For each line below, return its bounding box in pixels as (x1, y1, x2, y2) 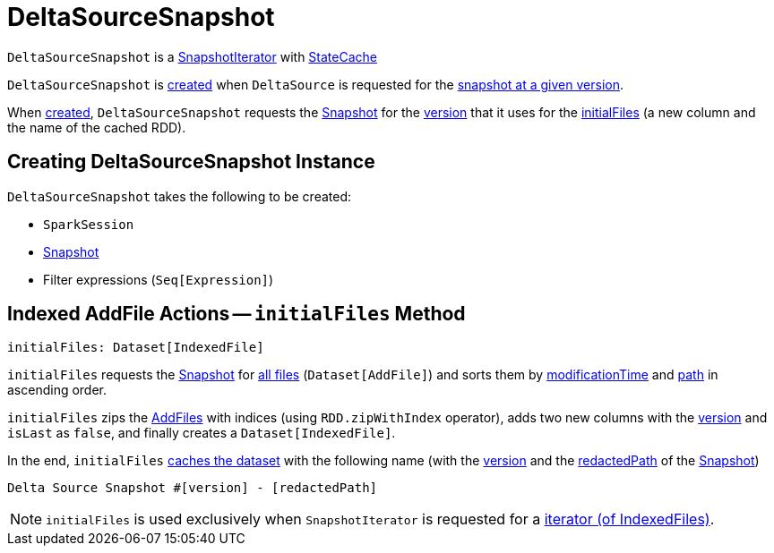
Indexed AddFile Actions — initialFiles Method (7, 302, 466, 326)
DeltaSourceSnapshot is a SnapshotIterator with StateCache (7, 48, 377, 64)
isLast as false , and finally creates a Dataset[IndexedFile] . (7, 425, 396, 441)
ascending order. (7, 382, 107, 398)
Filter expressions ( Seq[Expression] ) (43, 271, 274, 287)
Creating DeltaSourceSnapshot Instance (7, 150, 375, 174)
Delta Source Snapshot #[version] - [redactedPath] (7, 481, 378, 496)
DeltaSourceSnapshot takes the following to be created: (7, 188, 352, 204)
